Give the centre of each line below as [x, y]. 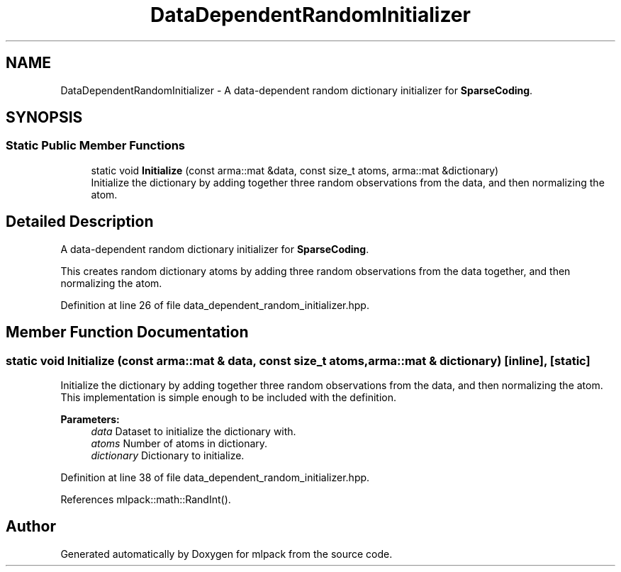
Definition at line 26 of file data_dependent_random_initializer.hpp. [215, 305]
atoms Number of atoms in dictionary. [179, 443]
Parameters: [90, 419]
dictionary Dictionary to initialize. [168, 455]
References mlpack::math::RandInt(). [146, 499]
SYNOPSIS [44, 118]
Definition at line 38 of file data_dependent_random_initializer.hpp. [215, 477]
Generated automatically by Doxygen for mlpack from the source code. [226, 554]
